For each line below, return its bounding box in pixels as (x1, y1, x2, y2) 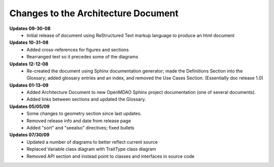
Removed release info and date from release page (26, 117, 131, 124)
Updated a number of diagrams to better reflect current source (26, 139, 158, 145)
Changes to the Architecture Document (9, 8, 179, 19)
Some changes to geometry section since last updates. (26, 111, 142, 117)
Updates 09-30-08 (9, 25, 51, 31)
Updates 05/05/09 (9, 103, 50, 109)
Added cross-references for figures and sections (26, 46, 129, 53)
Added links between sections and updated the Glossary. (26, 96, 146, 103)
